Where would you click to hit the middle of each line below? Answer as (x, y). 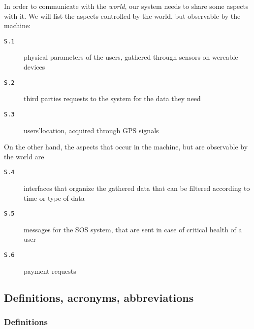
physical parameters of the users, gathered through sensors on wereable (131, 57)
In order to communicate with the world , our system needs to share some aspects (126, 6)
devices (34, 67)
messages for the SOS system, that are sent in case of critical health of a (133, 229)
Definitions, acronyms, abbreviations (99, 297)
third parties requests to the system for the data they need (112, 98)
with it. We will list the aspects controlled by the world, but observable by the (122, 16)
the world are (24, 156)
